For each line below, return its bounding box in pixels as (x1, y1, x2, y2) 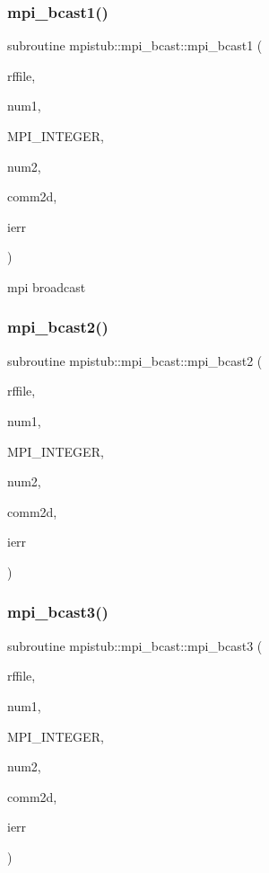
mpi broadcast (7, 277, 86, 296)
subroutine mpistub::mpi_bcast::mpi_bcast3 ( (7, 636, 263, 655)
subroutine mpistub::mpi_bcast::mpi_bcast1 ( (7, 36, 263, 55)
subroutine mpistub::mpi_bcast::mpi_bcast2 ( (7, 351, 263, 370)
